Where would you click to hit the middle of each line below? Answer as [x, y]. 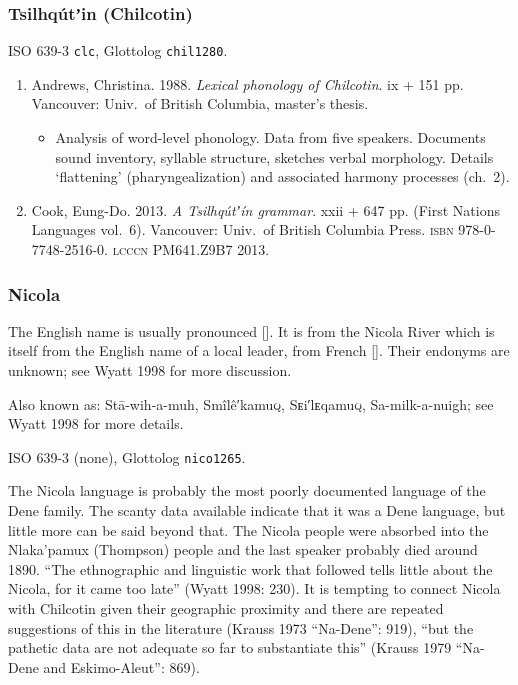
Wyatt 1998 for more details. [96, 423]
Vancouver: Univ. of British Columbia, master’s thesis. [200, 103]
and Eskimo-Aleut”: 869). [121, 666]
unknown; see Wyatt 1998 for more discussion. [150, 370]
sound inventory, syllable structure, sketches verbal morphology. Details [274, 156]
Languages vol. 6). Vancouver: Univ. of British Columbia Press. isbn [242, 229]
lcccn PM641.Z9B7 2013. [191, 249]
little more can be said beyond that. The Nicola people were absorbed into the [248, 529]
